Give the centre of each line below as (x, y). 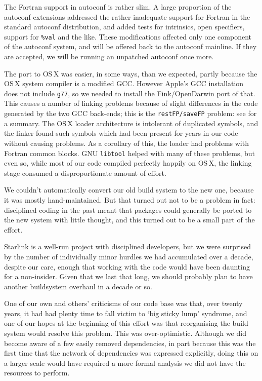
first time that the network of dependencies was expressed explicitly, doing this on (131, 353)
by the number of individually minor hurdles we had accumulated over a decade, (129, 256)
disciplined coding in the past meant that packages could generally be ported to (128, 209)
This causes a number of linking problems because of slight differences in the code (131, 103)
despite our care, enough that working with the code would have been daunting (127, 266)
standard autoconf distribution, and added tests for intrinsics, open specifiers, (124, 27)
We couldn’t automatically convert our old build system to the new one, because (129, 190)
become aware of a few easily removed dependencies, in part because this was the (130, 343)
